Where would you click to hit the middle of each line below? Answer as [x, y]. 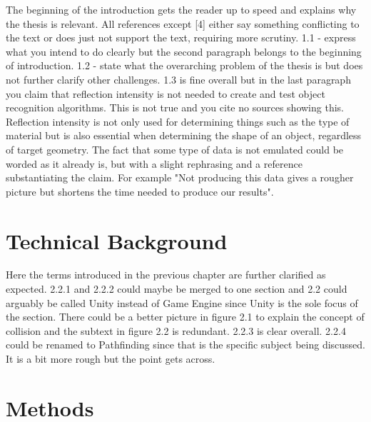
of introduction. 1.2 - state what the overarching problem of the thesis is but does [184, 65]
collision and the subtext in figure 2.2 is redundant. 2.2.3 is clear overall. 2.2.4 [176, 330]
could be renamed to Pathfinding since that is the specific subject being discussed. [185, 345]
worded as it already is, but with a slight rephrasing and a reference [154, 163]
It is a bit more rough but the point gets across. [111, 358]
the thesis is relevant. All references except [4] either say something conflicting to [183, 23]
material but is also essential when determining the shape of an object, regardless [184, 135]
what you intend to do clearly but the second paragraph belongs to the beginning [184, 51]
